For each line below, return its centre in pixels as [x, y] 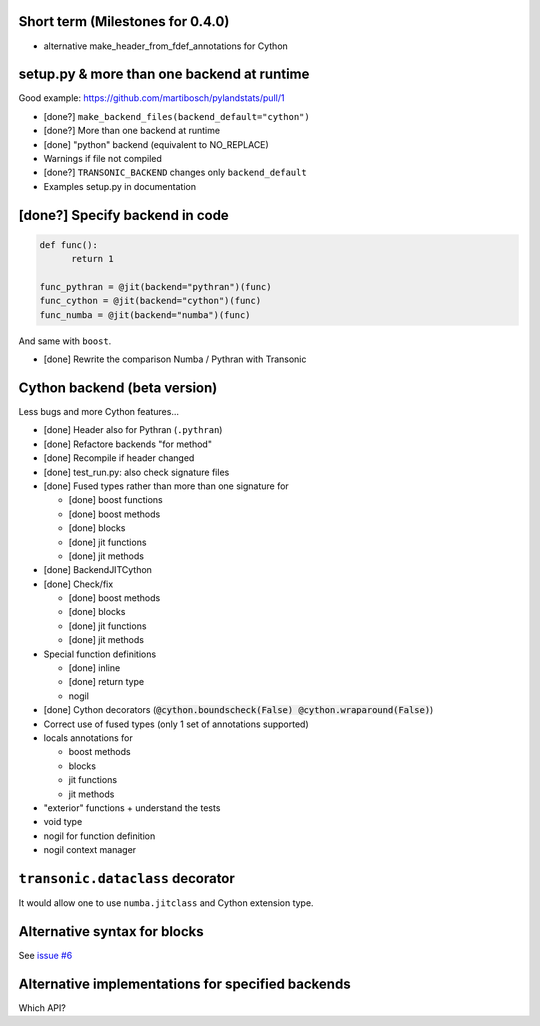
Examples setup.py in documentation [120, 186]
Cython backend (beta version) [118, 387]
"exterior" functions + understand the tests [132, 807]
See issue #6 [45, 955]
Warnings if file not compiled [102, 158]
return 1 [92, 259]
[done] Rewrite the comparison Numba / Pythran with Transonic [175, 359]
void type [63, 822]
